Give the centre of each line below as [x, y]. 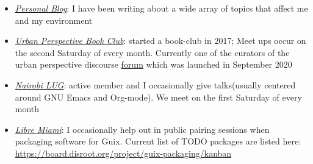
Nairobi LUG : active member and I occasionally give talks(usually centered [155, 84]
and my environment [54, 20]
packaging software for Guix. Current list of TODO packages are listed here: [158, 141]
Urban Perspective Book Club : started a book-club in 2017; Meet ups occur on [160, 41]
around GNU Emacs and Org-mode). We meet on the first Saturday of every [158, 97]
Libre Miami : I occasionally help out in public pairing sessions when [142, 129]
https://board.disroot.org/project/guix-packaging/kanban [123, 153]
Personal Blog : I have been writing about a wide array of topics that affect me [161, 8]
